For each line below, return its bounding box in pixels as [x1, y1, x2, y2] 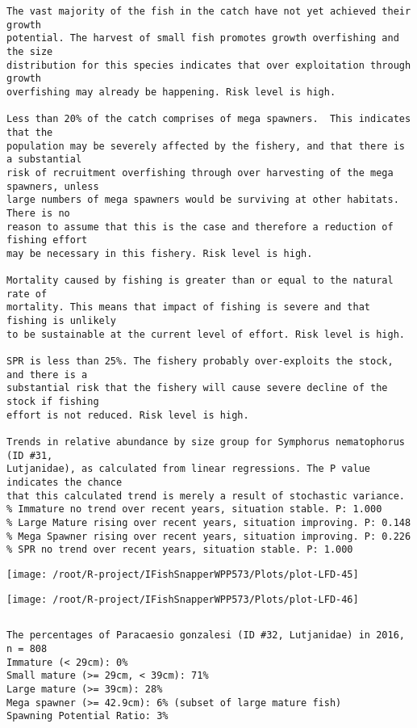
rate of [6, 288, 48, 300]
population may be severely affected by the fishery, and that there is [6, 140, 405, 152]
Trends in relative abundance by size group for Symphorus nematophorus [6, 436, 405, 448]
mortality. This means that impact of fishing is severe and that [6, 301, 371, 314]
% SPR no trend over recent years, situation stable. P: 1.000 [6, 544, 353, 556]
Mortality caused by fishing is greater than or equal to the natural [6, 275, 394, 287]
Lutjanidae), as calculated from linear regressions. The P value [6, 463, 371, 475]
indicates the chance [6, 476, 123, 488]
